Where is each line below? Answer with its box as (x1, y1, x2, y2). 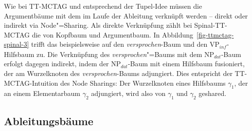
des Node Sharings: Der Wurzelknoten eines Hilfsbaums (60, 77, 226, 88)
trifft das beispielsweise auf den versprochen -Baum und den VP (31, 39, 220, 49)
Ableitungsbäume (4, 113, 93, 128)
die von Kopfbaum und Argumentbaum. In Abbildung (32, 29, 194, 39)
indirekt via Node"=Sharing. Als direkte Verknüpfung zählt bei (4, 20, 192, 30)
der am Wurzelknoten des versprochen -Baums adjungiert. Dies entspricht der (4, 68, 233, 78)
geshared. (198, 88, 227, 98)
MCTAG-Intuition (4, 77, 58, 88)
